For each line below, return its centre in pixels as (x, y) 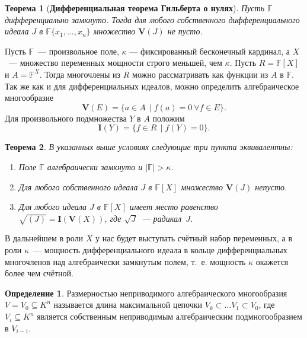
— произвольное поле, (79, 51)
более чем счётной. (39, 273)
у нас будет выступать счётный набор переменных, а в (194, 238)
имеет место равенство (174, 207)
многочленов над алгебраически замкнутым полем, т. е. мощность (125, 261)
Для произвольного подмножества (66, 118)
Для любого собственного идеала (78, 186)
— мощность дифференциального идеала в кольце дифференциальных (160, 250)
